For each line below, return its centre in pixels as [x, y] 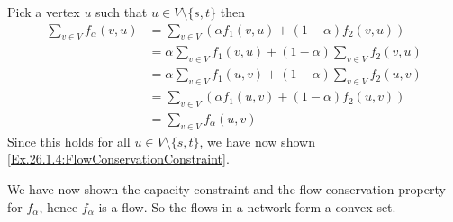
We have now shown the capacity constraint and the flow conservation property [226, 188]
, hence [59, 206]
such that [122, 12]
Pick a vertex [44, 12]
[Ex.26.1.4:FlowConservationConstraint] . [118, 159]
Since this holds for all [69, 141]
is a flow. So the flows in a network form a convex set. [247, 206]
